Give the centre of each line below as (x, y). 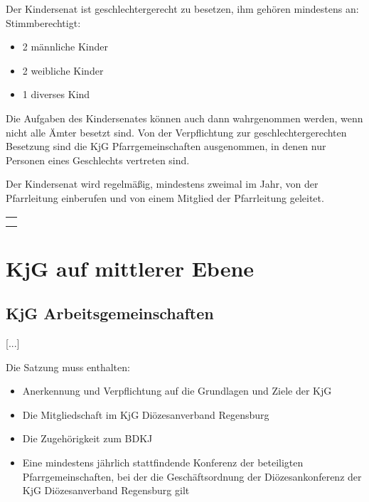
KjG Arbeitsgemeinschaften (110, 313)
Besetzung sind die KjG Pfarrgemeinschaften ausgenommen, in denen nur (166, 146)
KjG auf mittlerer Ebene (130, 268)
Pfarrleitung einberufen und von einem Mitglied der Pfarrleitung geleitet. (165, 197)
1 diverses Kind (56, 94)
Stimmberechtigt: (43, 22)
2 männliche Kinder (65, 47)
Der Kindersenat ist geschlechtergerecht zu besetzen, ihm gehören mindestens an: (182, 9)
